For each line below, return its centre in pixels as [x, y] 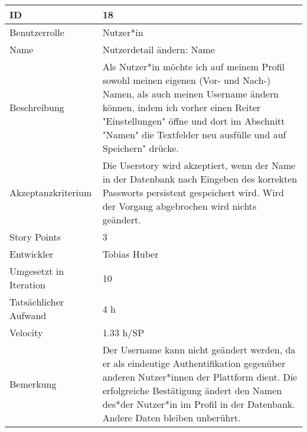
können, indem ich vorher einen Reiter [182, 107]
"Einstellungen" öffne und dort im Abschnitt [194, 121]
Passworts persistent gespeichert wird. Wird [193, 192]
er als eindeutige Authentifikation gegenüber [194, 363]
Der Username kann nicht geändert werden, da [199, 350]
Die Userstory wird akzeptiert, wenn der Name [199, 165]
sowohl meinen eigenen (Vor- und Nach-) [187, 80]
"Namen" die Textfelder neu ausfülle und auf [194, 134]
